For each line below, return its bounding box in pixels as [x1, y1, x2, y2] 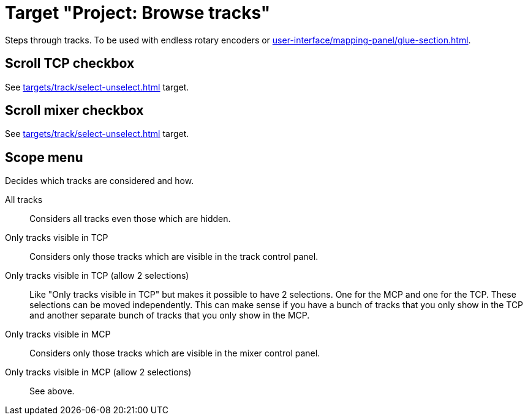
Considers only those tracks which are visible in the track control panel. [29, 251, 319, 262]
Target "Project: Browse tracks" [5, 2, 271, 23]
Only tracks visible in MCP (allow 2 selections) [5, 367, 192, 378]
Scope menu [5, 149, 83, 165]
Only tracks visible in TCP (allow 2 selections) [5, 270, 189, 281]
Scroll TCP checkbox [5, 56, 135, 72]
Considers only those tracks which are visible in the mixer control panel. [29, 348, 320, 359]
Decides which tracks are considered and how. [5, 175, 194, 186]
